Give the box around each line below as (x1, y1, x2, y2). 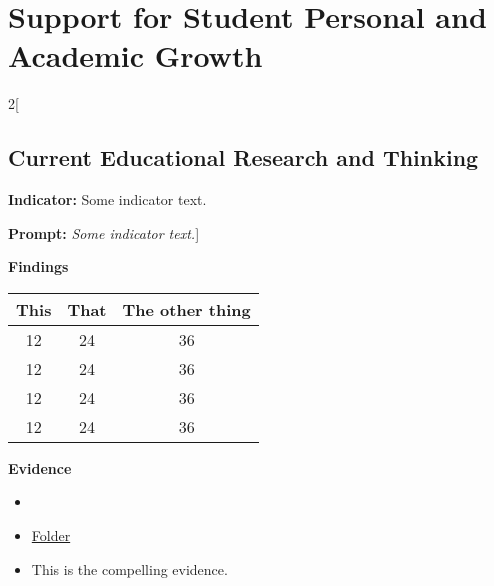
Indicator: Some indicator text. (8, 189, 207, 210)
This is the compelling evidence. (31, 558, 228, 579)
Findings (8, 256, 69, 277)
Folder (31, 525, 71, 546)
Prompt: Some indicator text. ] (8, 222, 200, 243)
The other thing (122, 297, 251, 321)
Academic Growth (8, 35, 263, 76)
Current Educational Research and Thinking (8, 142, 479, 173)
